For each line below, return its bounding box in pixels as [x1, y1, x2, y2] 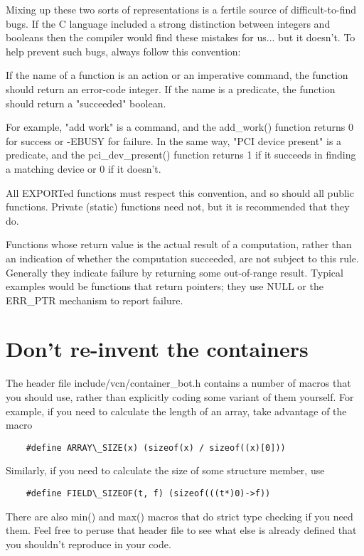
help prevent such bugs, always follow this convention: [6, 43, 241, 58]
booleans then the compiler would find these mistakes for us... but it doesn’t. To [6, 30, 355, 45]
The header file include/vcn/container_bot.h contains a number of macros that [6, 375, 351, 390]
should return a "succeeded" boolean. [6, 95, 166, 110]
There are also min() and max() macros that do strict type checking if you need [6, 508, 353, 523]
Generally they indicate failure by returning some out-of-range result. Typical [6, 264, 343, 279]
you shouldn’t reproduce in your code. [6, 536, 171, 551]
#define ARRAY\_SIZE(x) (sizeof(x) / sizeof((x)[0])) [26, 442, 286, 453]
